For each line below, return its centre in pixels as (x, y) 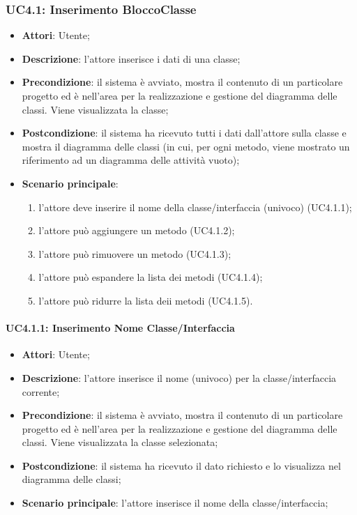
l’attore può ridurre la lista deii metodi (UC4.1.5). (146, 300)
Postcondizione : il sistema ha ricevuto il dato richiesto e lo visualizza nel (181, 465)
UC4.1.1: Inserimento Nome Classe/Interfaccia (120, 328)
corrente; (41, 391)
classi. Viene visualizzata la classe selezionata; (120, 442)
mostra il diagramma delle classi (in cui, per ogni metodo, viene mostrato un (186, 146)
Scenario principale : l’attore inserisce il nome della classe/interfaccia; (175, 503)
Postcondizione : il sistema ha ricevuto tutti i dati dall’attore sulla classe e (184, 133)
